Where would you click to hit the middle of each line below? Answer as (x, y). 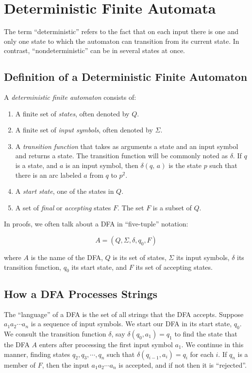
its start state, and (99, 267)
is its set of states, (140, 257)
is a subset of (172, 207)
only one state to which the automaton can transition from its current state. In (122, 41)
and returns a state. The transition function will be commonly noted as (121, 156)
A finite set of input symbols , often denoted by (84, 130)
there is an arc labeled (48, 175)
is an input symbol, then (102, 165)
